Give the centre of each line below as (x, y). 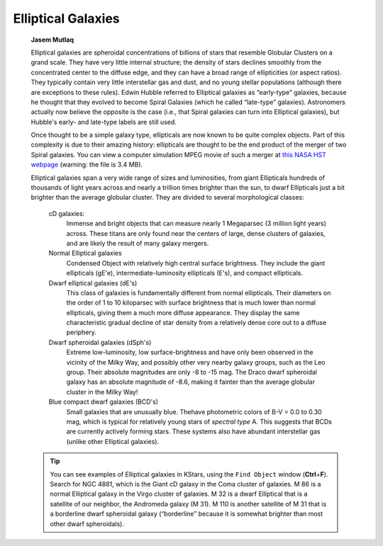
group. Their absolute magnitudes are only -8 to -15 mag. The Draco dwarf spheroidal (191, 372)
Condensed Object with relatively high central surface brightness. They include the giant (196, 263)
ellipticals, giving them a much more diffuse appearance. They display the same (183, 312)
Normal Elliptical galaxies (85, 253)
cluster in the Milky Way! (102, 392)
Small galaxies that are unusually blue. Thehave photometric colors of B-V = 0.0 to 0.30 (194, 411)
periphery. (82, 332)
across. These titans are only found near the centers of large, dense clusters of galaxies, (196, 233)
